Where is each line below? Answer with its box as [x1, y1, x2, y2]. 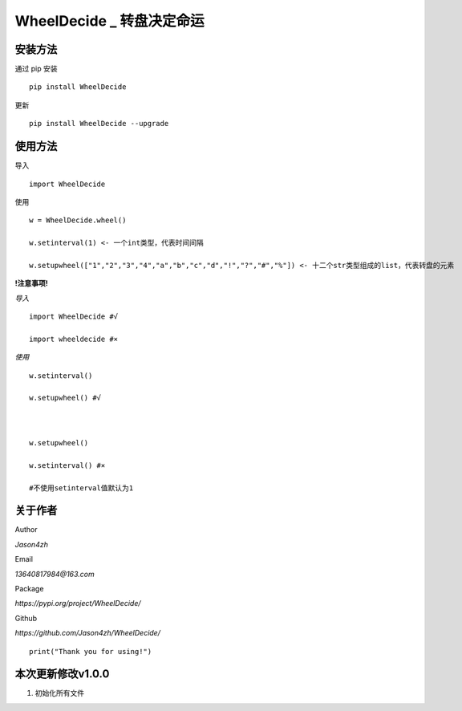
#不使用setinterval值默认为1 [29, 483, 134, 493]
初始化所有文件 [34, 689, 84, 698]
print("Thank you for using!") [29, 647, 152, 656]
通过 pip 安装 [14, 64, 58, 74]
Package [14, 583, 44, 593]
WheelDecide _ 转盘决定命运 [14, 12, 205, 30]
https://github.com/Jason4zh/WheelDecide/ [14, 628, 160, 638]
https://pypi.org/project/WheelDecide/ [14, 599, 141, 608]
